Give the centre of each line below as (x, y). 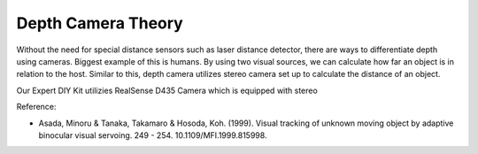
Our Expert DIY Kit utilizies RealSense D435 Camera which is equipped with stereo (167, 90)
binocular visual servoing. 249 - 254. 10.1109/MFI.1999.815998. (153, 135)
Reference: (36, 107)
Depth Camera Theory (100, 23)
